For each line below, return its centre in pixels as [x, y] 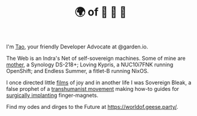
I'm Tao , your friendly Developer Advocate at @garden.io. [77, 47]
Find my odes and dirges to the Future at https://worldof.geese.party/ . [92, 107]
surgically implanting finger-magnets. [52, 95]
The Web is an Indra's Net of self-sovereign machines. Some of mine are [96, 59]
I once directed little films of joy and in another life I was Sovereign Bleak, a [99, 83]
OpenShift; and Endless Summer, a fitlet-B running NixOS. [78, 71]
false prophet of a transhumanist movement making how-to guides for [93, 89]
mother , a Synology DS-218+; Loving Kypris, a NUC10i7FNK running [90, 65]
